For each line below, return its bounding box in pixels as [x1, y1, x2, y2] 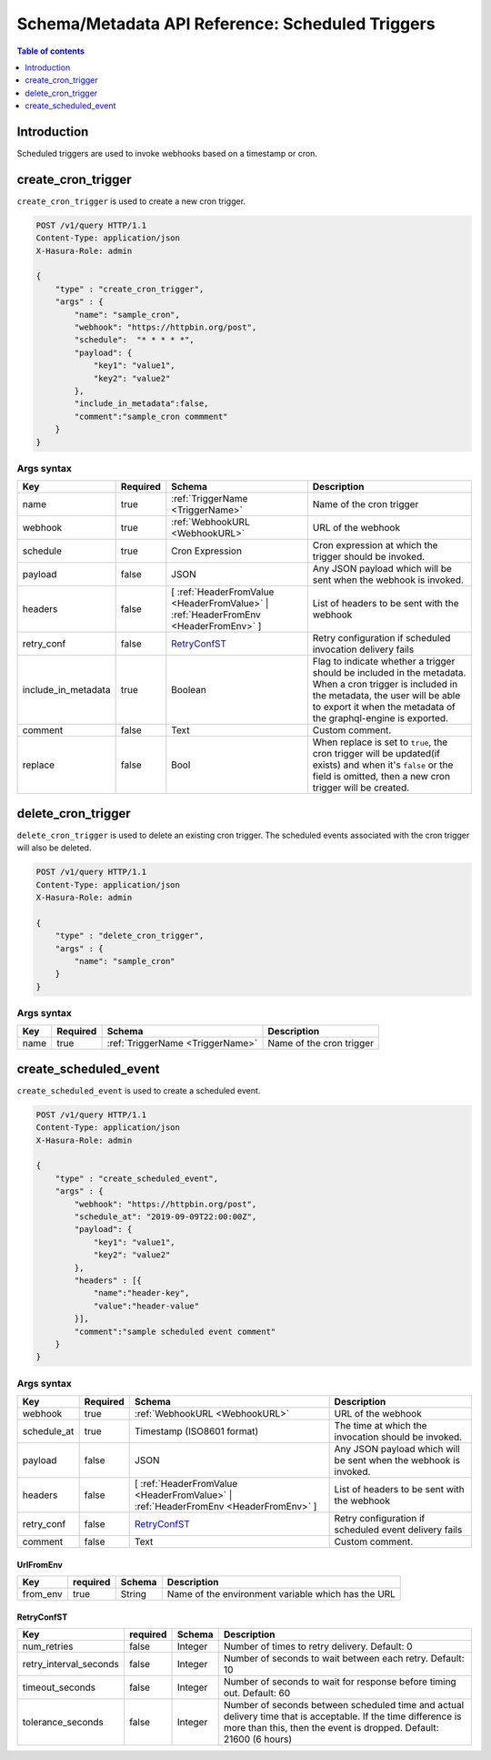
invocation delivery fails [312, 643, 415, 656]
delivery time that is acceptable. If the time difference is [223, 1710, 463, 1723]
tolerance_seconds [22, 1716, 105, 1729]
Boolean [171, 684, 206, 697]
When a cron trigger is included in [312, 678, 458, 691]
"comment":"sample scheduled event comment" [74, 1326, 276, 1337]
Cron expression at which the [312, 539, 438, 552]
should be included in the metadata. [312, 666, 466, 679]
